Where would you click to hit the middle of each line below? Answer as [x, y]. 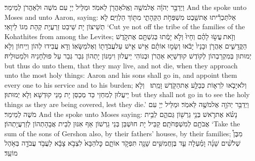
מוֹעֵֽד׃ [11, 152]
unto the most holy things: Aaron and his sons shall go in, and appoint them [121, 75]
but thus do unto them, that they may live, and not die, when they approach [121, 65]
